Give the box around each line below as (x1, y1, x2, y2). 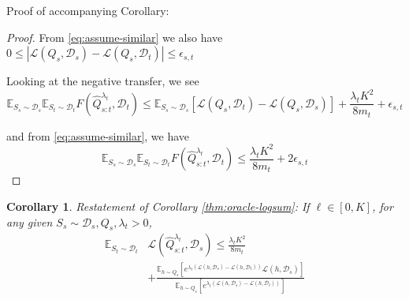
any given (6, 213, 53, 230)
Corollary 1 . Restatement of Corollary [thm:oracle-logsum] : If (6, 198, 310, 214)
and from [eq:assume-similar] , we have (6, 127, 190, 144)
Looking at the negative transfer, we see (6, 73, 199, 89)
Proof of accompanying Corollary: (6, 2, 169, 18)
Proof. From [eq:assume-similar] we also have (6, 28, 223, 45)
